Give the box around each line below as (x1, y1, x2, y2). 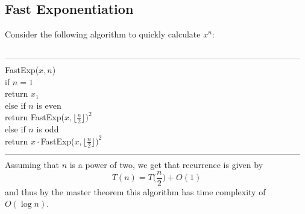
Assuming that (5, 158, 59, 171)
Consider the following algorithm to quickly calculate (5, 28, 201, 41)
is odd (36, 123, 59, 135)
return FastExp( (5, 111, 64, 123)
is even (36, 99, 61, 111)
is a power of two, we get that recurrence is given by (69, 158, 263, 171)
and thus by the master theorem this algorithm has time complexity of (5, 185, 266, 198)
